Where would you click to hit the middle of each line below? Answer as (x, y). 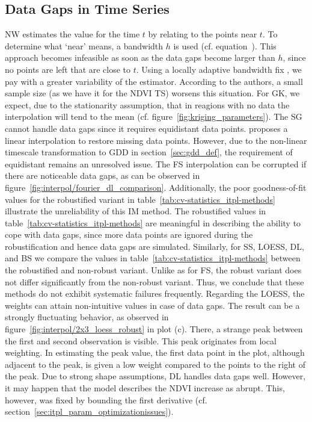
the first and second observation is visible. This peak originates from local (141, 340)
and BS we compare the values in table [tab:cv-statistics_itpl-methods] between (153, 258)
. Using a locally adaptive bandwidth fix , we (219, 69)
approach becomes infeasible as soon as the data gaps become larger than (140, 57)
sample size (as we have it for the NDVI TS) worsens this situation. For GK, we (152, 93)
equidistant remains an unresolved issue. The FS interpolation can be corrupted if (156, 163)
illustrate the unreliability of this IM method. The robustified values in (136, 211)
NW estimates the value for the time (72, 34)
